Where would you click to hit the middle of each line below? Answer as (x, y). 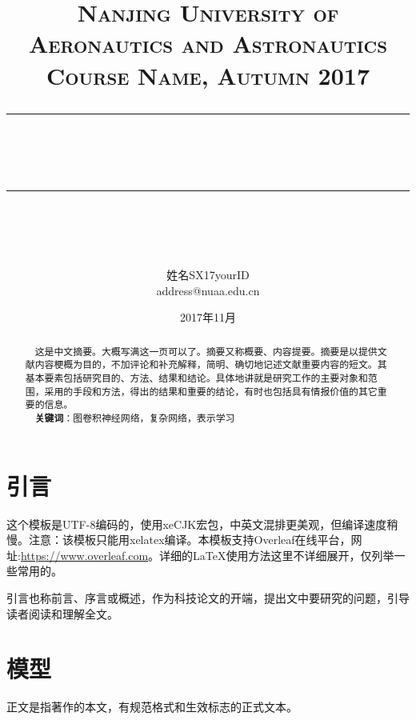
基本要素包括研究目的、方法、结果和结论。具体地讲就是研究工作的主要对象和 (196, 378)
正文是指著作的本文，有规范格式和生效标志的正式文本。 (152, 707)
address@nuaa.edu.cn (208, 290)
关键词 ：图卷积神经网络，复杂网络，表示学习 (135, 418)
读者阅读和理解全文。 (62, 613)
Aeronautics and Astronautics (208, 44)
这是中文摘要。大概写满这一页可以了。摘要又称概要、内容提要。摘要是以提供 (206, 351)
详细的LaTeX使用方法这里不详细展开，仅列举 (277, 555)
